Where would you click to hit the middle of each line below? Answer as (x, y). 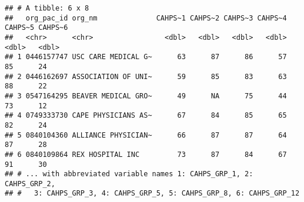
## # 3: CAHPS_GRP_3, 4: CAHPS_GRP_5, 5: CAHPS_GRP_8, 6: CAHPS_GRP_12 (152, 194)
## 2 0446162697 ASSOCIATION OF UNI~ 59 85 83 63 (146, 76)
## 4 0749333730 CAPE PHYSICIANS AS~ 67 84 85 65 (146, 116)
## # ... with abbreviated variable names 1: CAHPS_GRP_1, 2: (129, 174)
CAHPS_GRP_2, (30, 184)
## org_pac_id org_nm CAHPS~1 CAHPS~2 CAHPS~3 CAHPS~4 (146, 18)
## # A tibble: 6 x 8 (47, 8)
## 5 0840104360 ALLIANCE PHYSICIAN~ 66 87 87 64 (146, 135)
